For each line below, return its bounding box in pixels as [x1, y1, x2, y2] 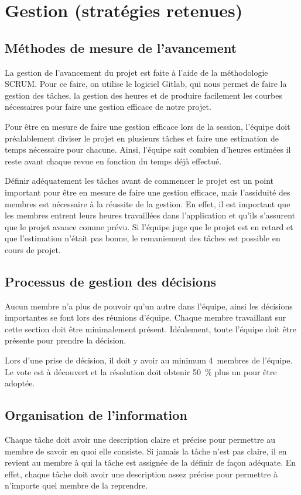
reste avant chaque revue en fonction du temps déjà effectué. [5, 154, 222, 167]
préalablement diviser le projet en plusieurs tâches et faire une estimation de [5, 132, 279, 144]
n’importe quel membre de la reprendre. [5, 479, 148, 491]
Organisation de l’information [5, 406, 187, 424]
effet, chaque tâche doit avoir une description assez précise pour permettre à [5, 467, 278, 480]
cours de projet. [5, 243, 61, 255]
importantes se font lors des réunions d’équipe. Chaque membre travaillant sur [5, 311, 286, 324]
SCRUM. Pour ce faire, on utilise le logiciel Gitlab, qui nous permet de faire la [5, 78, 287, 90]
